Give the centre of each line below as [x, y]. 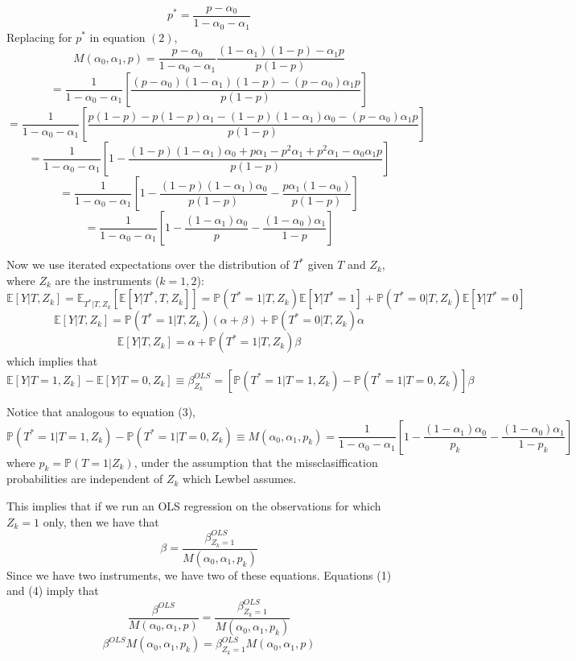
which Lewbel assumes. [240, 479]
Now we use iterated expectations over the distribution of [148, 264]
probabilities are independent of [85, 479]
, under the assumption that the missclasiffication [256, 462]
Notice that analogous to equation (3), [101, 411]
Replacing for [39, 37]
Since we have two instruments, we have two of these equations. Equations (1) [199, 574]
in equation [117, 37]
